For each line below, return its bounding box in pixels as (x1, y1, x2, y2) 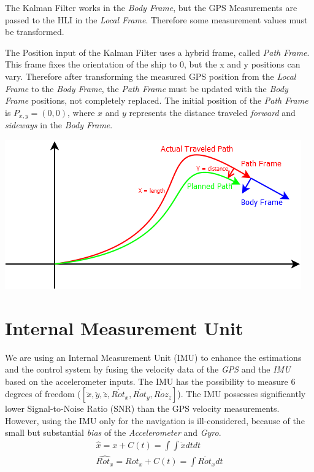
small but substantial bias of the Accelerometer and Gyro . (5, 426, 221, 439)
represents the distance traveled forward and (129, 106, 296, 118)
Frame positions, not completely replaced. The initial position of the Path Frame (5, 94, 308, 107)
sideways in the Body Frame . (5, 118, 113, 131)
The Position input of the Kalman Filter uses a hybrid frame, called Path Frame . (5, 45, 310, 58)
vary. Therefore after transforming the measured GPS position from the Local (5, 69, 296, 82)
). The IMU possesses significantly (177, 387, 306, 400)
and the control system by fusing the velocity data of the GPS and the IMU (5, 363, 291, 376)
